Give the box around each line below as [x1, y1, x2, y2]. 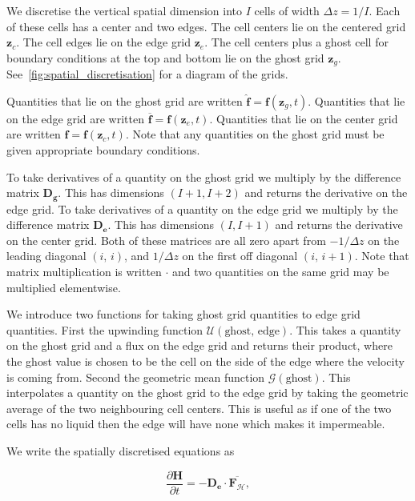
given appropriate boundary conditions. [6, 142, 200, 158]
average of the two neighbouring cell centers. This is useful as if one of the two [6, 399, 392, 416]
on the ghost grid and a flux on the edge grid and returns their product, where [6, 337, 393, 354]
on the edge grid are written [6, 110, 145, 126]
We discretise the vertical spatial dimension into [6, 2, 242, 18]
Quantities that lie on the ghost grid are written [6, 92, 243, 109]
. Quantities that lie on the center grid [209, 110, 398, 126]
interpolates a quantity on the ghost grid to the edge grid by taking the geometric [6, 384, 409, 401]
